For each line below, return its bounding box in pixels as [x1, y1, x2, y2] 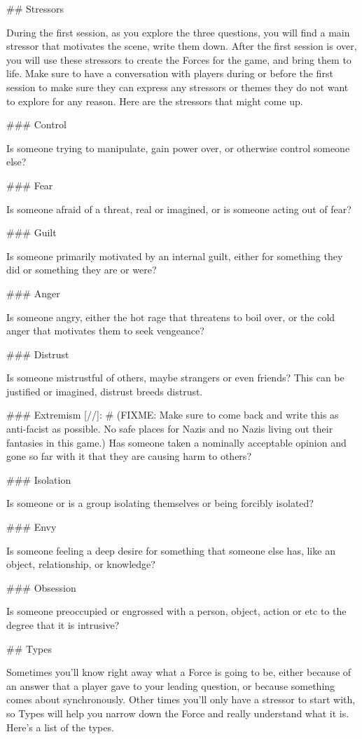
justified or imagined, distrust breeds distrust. [6, 384, 203, 398]
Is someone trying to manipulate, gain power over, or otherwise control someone [6, 140, 350, 155]
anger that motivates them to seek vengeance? [6, 323, 204, 338]
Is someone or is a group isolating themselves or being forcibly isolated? [6, 496, 314, 510]
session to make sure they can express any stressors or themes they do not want [6, 79, 349, 94]
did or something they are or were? [6, 262, 157, 277]
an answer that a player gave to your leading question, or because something [6, 678, 335, 693]
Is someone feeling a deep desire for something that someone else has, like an [6, 543, 335, 557]
